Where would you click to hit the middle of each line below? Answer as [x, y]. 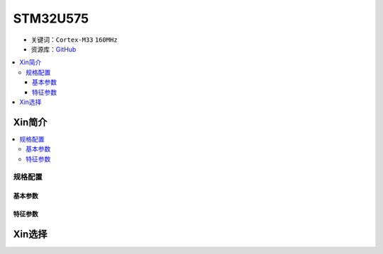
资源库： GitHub [54, 49]
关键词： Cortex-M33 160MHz [74, 40]
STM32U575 [51, 18]
